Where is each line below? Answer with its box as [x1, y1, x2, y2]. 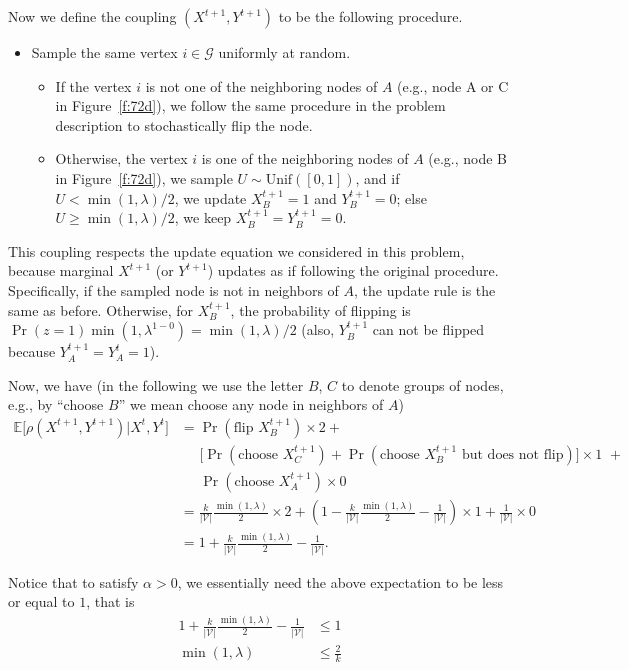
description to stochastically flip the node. [55, 114, 313, 135]
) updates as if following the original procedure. [207, 260, 499, 281]
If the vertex [55, 75, 132, 96]
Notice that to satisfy [8, 571, 139, 592]
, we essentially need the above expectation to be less [177, 571, 504, 592]
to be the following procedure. [278, 6, 463, 26]
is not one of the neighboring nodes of [145, 75, 378, 96]
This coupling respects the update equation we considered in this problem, [8, 240, 465, 261]
